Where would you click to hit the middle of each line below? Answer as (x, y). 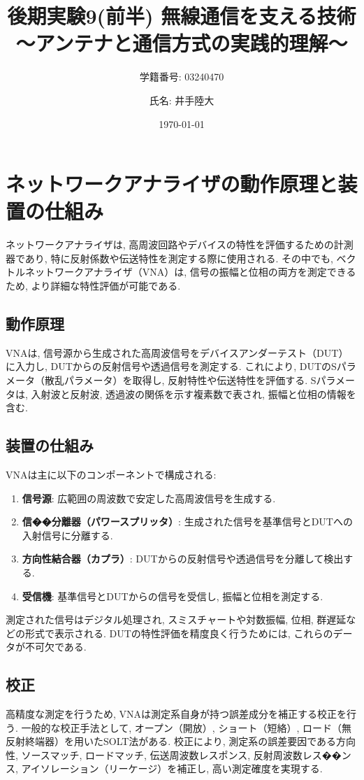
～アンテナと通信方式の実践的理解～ (182, 43)
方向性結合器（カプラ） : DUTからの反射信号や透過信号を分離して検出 (183, 559)
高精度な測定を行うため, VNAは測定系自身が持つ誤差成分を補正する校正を (176, 714)
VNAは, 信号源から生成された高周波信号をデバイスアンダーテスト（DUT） (177, 352)
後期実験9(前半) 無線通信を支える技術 (182, 16)
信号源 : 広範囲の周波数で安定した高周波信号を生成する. (149, 498)
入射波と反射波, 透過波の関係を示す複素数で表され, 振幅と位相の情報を (194, 393)
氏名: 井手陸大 (182, 100)
